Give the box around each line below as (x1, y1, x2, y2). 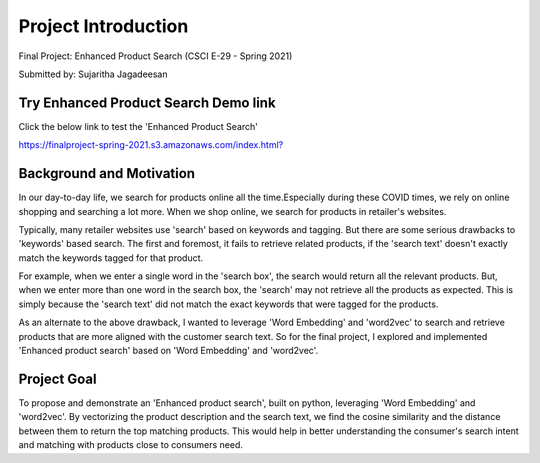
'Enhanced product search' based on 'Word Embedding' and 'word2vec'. (18, 345, 319, 357)
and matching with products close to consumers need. (18, 439, 244, 451)
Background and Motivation (18, 165, 195, 182)
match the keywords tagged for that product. (18, 251, 204, 264)
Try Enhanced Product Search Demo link (18, 94, 276, 111)
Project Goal (18, 370, 97, 387)
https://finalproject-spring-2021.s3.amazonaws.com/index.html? (18, 139, 284, 151)
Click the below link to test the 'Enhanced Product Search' (18, 120, 259, 132)
